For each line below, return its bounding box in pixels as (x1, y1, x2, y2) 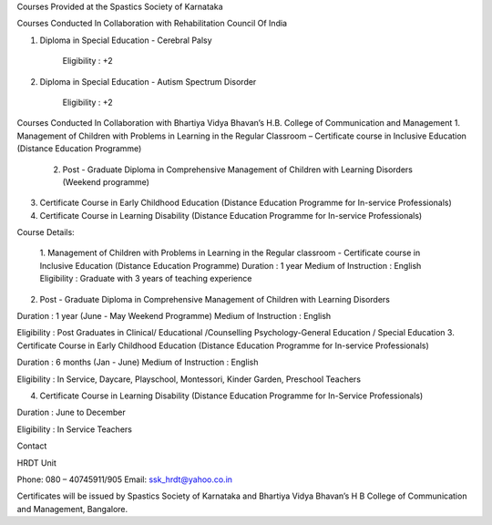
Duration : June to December (16, 407, 127, 418)
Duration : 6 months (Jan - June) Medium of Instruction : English (16, 356, 259, 368)
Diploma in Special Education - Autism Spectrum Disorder (39, 76, 257, 87)
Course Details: (16, 227, 75, 238)
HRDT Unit (16, 457, 56, 468)
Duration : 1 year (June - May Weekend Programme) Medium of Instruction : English (16, 311, 332, 322)
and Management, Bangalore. (16, 503, 128, 514)
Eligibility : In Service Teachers (16, 424, 132, 435)
